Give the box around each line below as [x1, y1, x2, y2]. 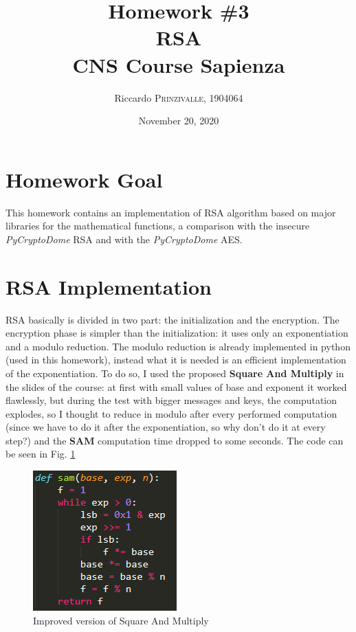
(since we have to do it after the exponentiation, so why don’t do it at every [5, 420, 326, 434]
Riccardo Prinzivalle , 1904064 [114, 90, 243, 104]
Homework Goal [5, 165, 163, 193]
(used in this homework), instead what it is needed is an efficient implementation [5, 352, 346, 367]
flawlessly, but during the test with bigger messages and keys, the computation [5, 393, 337, 407]
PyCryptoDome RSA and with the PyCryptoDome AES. [5, 232, 243, 246]
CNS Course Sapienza [72, 50, 285, 78]
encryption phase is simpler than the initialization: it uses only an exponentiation [5, 326, 348, 340]
